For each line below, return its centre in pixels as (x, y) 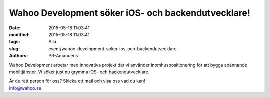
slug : (14, 48)
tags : (15, 42)
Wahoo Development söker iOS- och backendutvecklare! (130, 13)
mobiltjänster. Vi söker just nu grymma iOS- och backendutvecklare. (79, 72)
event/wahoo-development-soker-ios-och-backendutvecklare (113, 48)
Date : (15, 28)
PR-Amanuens (63, 56)
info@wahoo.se (25, 88)
